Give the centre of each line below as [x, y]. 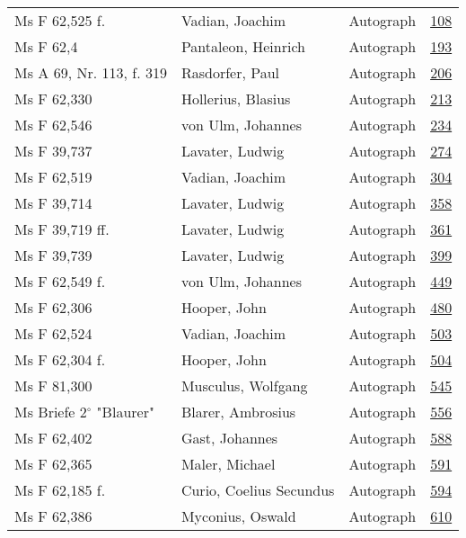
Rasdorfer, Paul [230, 72]
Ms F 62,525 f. [60, 20]
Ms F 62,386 [53, 516]
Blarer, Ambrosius [238, 412]
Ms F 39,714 [53, 203]
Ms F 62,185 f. [60, 490]
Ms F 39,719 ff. [62, 229]
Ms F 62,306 [53, 307]
